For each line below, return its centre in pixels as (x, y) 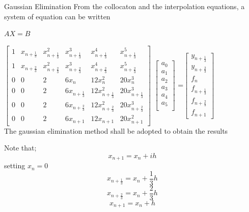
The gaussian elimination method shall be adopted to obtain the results (116, 130)
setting (15, 165)
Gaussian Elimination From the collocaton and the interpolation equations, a (124, 6)
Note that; (20, 148)
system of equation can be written (57, 16)
